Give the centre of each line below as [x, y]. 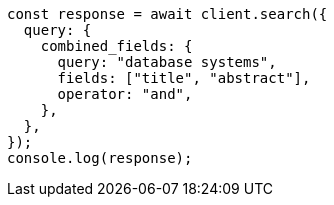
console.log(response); [100, 158]
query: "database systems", [167, 62]
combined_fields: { [116, 46]
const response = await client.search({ [167, 14]
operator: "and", [125, 94]
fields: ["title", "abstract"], [184, 78]
